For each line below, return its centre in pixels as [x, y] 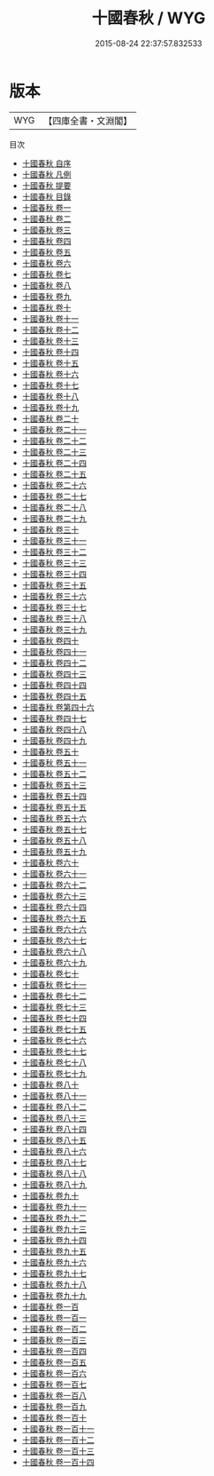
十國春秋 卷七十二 [54, 996]
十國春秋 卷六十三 [54, 896]
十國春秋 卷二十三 [54, 452]
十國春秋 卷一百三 [54, 1340]
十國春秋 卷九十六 [54, 1262]
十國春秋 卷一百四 [54, 1351]
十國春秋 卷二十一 [54, 429]
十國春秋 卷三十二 [54, 552]
